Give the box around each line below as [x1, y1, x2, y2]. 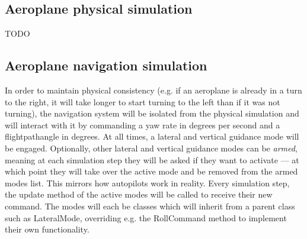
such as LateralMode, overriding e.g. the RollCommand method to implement [5, 211, 287, 224]
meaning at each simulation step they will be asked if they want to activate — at [5, 153, 299, 166]
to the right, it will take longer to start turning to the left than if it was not [5, 95, 280, 108]
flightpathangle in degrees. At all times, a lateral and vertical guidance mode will [5, 130, 299, 143]
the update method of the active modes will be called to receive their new [5, 188, 273, 201]
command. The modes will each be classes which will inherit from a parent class [5, 199, 295, 212]
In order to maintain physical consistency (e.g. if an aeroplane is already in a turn [5, 84, 302, 96]
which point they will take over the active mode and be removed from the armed [5, 165, 298, 177]
